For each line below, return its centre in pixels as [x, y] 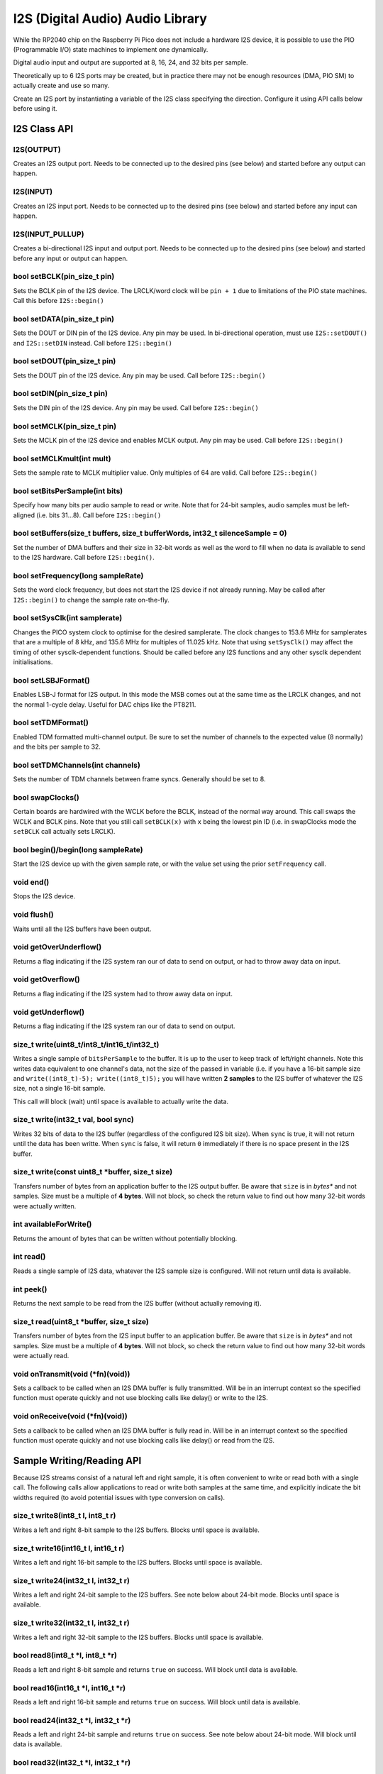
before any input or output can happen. [70, 258]
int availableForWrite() [52, 1224]
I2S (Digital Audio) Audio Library [110, 18]
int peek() [30, 1289]
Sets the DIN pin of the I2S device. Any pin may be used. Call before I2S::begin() [136, 407]
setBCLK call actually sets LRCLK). [64, 832]
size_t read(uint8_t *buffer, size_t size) [81, 1321]
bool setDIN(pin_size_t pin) [60, 394]
